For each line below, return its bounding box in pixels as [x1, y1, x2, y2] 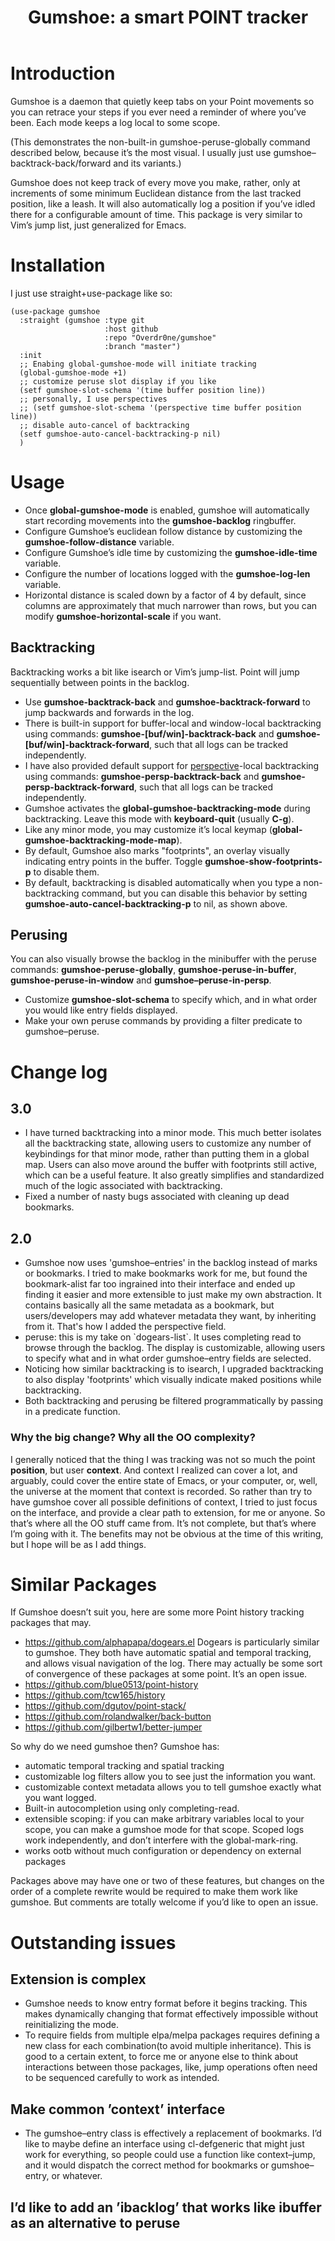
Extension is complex [10, 1971, 147, 1988]
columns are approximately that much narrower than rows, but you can [24, 599, 318, 611]
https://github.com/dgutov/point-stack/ [24, 1700, 187, 1712]
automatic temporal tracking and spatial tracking [24, 1760, 225, 1772]
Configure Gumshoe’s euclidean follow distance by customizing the [24, 525, 303, 537]
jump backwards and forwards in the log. [24, 706, 195, 718]
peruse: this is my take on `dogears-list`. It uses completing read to [24, 1331, 302, 1343]
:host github [104, 324, 159, 334]
